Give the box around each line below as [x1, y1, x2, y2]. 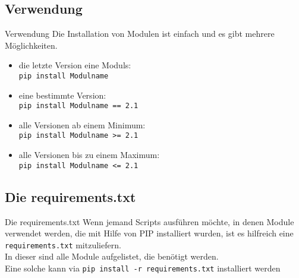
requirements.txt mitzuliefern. [5, 238, 121, 251]
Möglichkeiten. [5, 39, 58, 51]
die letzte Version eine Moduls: [18, 59, 131, 71]
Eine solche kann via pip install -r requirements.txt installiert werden [5, 262, 281, 274]
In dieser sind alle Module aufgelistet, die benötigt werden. [5, 250, 219, 263]
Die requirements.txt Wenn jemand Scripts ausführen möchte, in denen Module [5, 215, 294, 228]
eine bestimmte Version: [18, 89, 106, 101]
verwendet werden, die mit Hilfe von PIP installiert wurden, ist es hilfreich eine [5, 227, 294, 239]
